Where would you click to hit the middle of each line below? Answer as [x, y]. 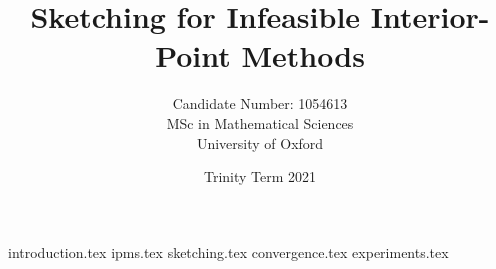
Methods [303, 55]
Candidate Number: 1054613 [260, 103]
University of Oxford [260, 142]
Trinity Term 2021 [260, 176]
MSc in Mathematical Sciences [260, 122]
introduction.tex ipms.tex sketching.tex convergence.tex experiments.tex [228, 251]
